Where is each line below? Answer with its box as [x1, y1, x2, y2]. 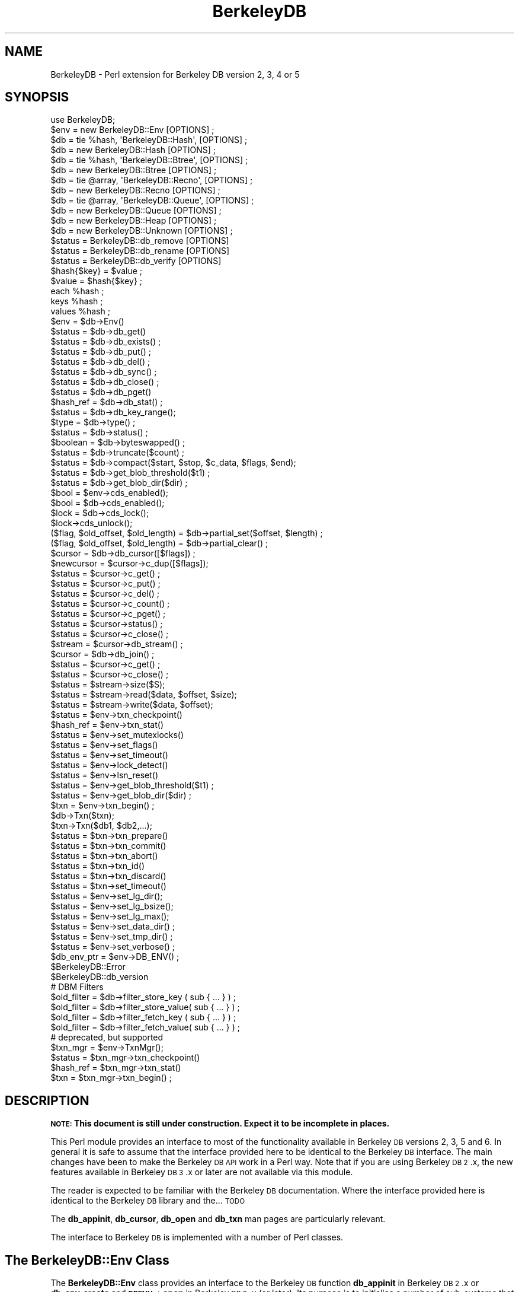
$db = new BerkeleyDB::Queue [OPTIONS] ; [50, 205, 222, 216]
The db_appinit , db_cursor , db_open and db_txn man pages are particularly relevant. [50, 1214, 386, 1224]
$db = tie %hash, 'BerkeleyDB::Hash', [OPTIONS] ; [50, 135, 248, 145]
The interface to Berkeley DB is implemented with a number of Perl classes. [50, 1232, 344, 1243]
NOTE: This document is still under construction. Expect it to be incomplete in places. [50, 1118, 390, 1129]
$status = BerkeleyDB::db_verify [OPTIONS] [50, 256, 222, 266]
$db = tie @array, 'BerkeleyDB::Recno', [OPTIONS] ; [50, 175, 253, 186]
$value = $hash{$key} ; [50, 276, 142, 287]
